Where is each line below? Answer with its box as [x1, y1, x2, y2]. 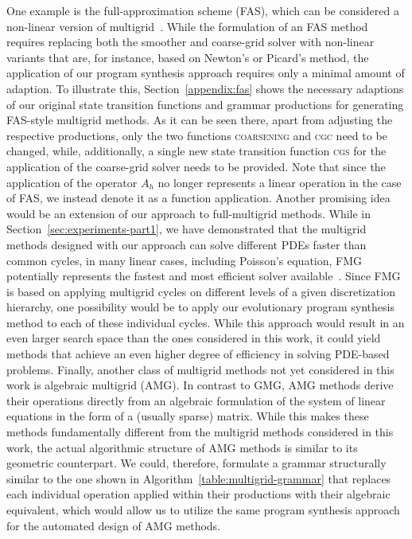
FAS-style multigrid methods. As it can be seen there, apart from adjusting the [6, 111, 393, 128]
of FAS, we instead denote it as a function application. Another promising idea [6, 189, 391, 206]
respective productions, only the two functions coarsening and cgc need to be [6, 127, 387, 143]
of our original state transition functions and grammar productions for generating [6, 96, 404, 112]
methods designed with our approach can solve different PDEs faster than [6, 236, 367, 252]
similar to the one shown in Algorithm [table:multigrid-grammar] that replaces [6, 470, 391, 486]
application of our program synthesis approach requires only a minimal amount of [6, 64, 405, 81]
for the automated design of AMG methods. [6, 517, 221, 533]
